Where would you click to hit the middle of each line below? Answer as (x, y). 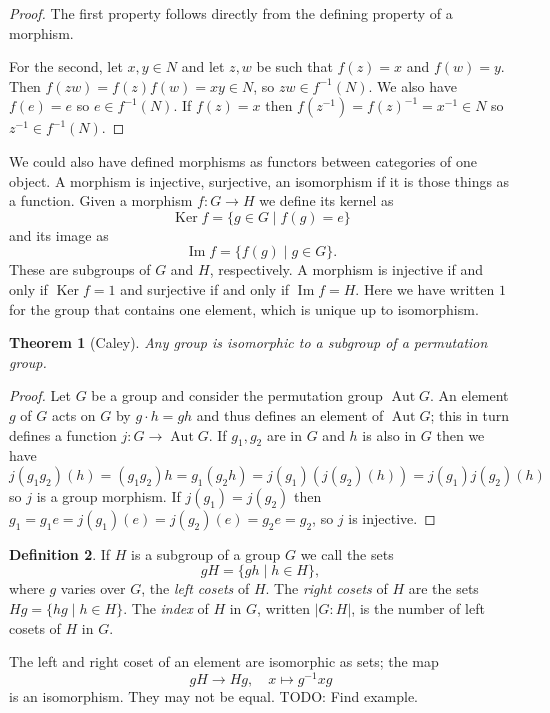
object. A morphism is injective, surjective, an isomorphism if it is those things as (259, 180)
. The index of (166, 608)
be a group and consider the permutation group (237, 395)
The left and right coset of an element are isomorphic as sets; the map (224, 661)
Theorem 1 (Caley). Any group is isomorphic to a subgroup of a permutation (248, 342)
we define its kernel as (326, 200)
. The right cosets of (326, 588)
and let (203, 66)
